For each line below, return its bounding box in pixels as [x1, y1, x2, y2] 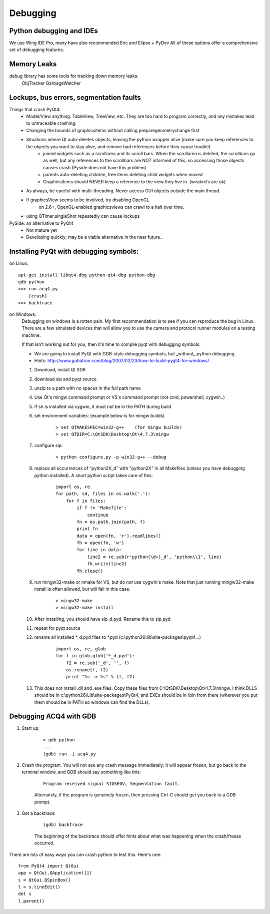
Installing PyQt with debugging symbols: [9, 247, 139, 256]
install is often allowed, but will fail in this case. [34, 586, 130, 592]
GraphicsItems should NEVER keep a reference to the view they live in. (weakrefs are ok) [43, 178, 226, 185]
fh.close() [76, 568, 103, 574]
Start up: [21, 725, 40, 731]
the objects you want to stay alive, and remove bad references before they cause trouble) [26, 143, 211, 150]
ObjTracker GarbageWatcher [21, 80, 81, 86]
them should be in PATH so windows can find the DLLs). [34, 699, 150, 705]
